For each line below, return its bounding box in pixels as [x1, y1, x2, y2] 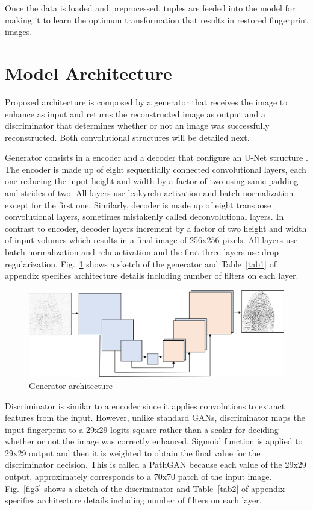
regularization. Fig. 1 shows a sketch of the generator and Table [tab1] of [5, 257, 276, 270]
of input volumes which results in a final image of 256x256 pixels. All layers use [5, 234, 298, 246]
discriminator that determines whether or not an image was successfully [5, 119, 270, 132]
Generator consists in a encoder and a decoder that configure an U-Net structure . [5, 151, 308, 164]
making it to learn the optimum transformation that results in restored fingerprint [5, 13, 308, 26]
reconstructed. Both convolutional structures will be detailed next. [5, 131, 250, 143]
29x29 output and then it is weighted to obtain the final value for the [5, 446, 261, 459]
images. [5, 25, 33, 38]
